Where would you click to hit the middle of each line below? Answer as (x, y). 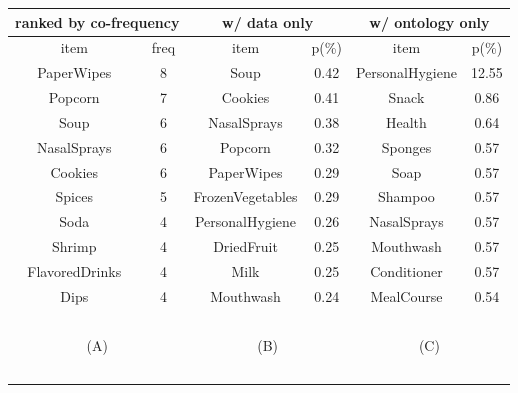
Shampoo (406, 196)
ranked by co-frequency (97, 21)
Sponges (406, 146)
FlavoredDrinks (74, 270)
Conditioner (406, 270)
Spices (74, 196)
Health (406, 121)
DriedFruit (245, 246)
